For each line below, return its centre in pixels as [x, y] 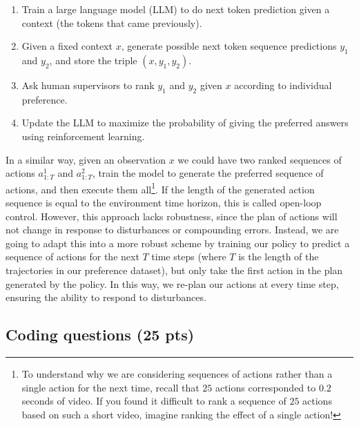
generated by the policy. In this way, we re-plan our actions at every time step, [172, 283]
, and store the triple [93, 60]
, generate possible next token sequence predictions [229, 46]
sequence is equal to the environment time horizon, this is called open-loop [164, 202]
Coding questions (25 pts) [100, 335]
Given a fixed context [67, 46]
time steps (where [189, 256]
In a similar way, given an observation [86, 159]
